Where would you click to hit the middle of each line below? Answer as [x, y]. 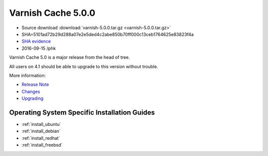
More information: [28, 75]
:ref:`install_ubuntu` [41, 124]
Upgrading [33, 98]
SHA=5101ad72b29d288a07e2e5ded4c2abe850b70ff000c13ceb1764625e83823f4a [108, 34]
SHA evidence [36, 41]
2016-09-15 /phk [39, 48]
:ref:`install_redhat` [41, 138]
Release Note [35, 84]
